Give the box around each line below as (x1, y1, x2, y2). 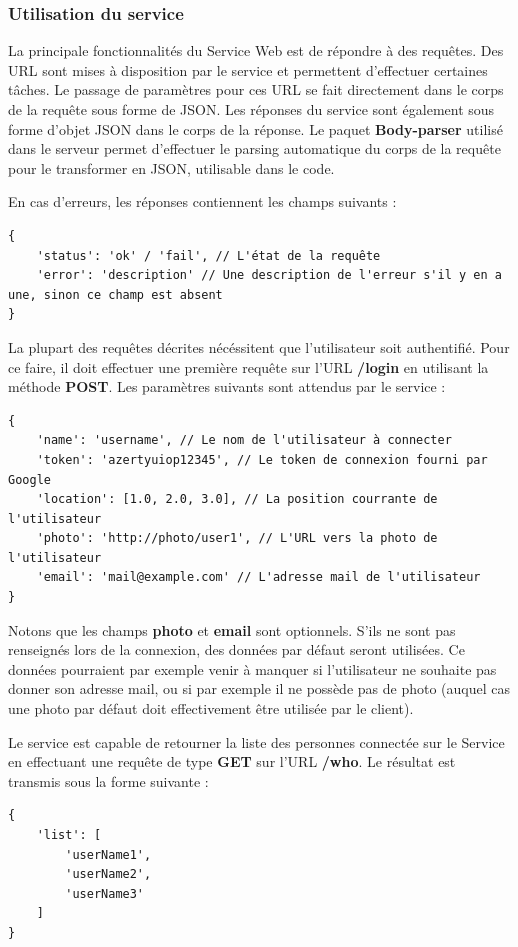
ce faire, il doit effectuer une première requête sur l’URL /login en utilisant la (8, 356, 489, 377)
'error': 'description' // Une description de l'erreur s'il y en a (36, 268, 502, 283)
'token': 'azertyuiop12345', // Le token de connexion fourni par (36, 452, 488, 467)
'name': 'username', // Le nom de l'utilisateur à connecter (36, 433, 452, 448)
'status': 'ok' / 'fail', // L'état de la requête (36, 248, 381, 263)
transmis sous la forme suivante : (8, 770, 209, 791)
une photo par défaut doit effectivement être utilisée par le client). (8, 698, 414, 719)
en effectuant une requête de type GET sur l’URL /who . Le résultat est (8, 751, 456, 772)
